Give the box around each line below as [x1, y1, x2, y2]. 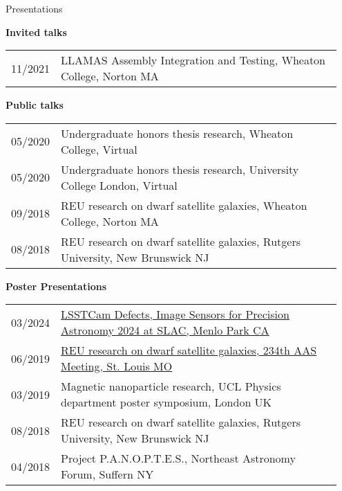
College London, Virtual [61, 177, 178, 193]
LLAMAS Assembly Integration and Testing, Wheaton [61, 52, 326, 69]
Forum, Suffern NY [61, 466, 154, 483]
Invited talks [6, 24, 67, 39]
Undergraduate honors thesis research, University [61, 161, 299, 177]
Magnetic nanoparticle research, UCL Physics [61, 378, 281, 395]
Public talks [6, 98, 64, 112]
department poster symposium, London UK [61, 394, 272, 411]
